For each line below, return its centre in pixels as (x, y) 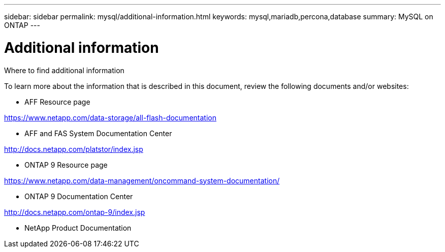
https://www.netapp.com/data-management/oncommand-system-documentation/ (142, 180)
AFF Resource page (57, 102)
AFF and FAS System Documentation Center (98, 133)
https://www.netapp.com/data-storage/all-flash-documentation (110, 117)
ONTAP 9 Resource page (66, 165)
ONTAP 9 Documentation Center (79, 196)
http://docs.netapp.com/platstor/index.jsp (74, 149)
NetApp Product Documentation (78, 228)
